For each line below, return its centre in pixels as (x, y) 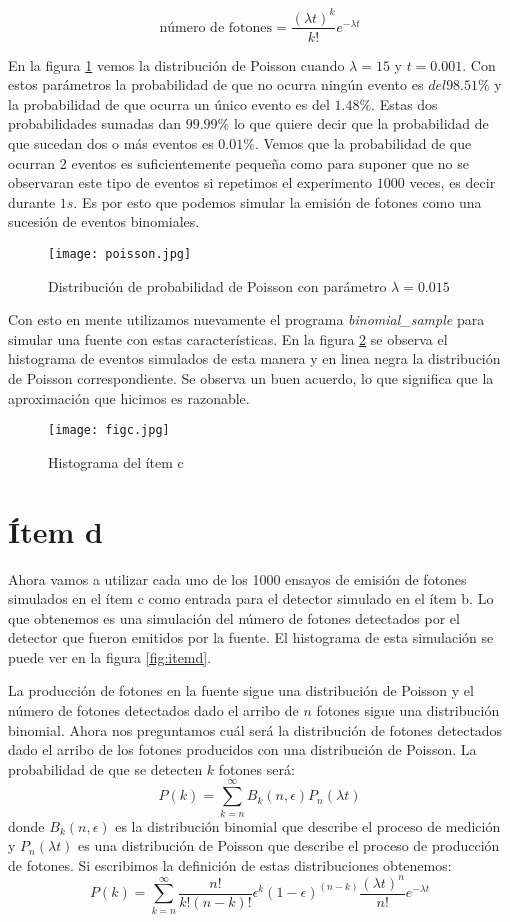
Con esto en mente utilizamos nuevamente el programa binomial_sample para (246, 319)
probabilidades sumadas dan (94, 123)
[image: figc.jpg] (109, 430)
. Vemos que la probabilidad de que (363, 142)
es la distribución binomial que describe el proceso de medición (308, 825)
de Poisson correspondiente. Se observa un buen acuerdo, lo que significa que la (251, 377)
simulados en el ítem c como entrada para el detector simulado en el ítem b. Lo (251, 598)
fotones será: (256, 768)
